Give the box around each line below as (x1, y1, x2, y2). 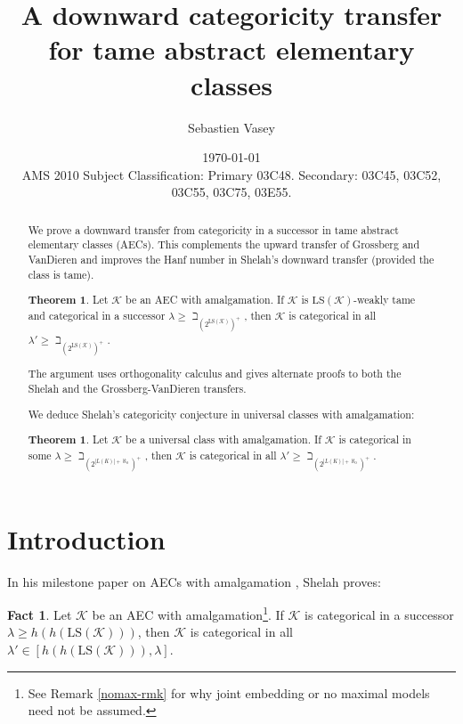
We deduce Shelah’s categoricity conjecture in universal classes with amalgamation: (28, 406, 415, 421)
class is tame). (28, 266, 94, 281)
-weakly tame (353, 292, 416, 307)
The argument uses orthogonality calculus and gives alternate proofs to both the (28, 366, 402, 381)
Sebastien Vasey (188, 118, 275, 136)
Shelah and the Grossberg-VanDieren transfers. (28, 381, 247, 396)
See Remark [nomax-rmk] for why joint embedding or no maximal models (28, 683, 430, 702)
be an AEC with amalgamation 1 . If (92, 603, 284, 623)
